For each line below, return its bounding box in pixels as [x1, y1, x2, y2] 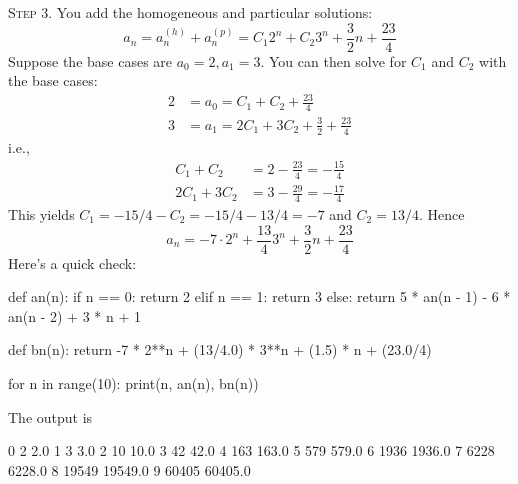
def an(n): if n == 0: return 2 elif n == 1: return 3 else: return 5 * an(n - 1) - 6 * [8, 286, 511, 307]
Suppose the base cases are [8, 50, 173, 71]
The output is [8, 406, 93, 427]
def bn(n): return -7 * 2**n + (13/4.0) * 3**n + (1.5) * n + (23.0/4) [8, 339, 432, 360]
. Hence [418, 203, 465, 224]
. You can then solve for [260, 50, 407, 71]
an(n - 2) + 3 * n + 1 [8, 305, 141, 326]
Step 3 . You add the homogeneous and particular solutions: [8, 2, 373, 22]
